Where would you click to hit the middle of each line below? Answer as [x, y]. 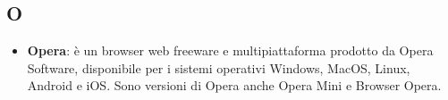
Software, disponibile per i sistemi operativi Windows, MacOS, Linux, [219, 67]
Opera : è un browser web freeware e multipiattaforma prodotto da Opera [230, 50]
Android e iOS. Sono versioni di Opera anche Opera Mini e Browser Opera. [234, 85]
